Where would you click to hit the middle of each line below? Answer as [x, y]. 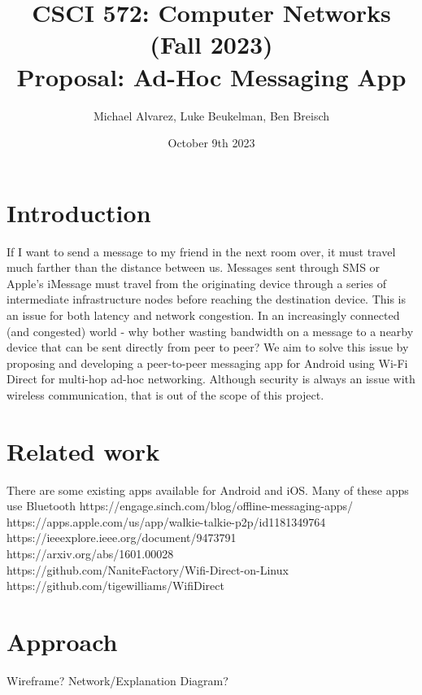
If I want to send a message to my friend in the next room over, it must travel [201, 251]
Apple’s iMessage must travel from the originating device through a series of [196, 283]
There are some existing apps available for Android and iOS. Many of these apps [208, 490]
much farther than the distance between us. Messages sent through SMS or [194, 267]
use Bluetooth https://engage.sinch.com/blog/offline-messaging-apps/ [180, 506]
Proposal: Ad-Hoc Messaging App [211, 76]
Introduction [79, 212]
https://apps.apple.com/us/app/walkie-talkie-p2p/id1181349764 [166, 521]
